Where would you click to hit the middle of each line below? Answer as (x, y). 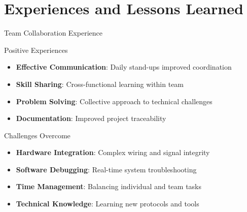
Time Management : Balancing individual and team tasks (109, 186)
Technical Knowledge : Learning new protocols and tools (108, 204)
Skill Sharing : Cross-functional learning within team (100, 84)
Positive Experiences (36, 50)
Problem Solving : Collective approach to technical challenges (114, 101)
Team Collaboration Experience (53, 33)
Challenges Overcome (37, 135)
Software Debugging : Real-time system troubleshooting (106, 169)
